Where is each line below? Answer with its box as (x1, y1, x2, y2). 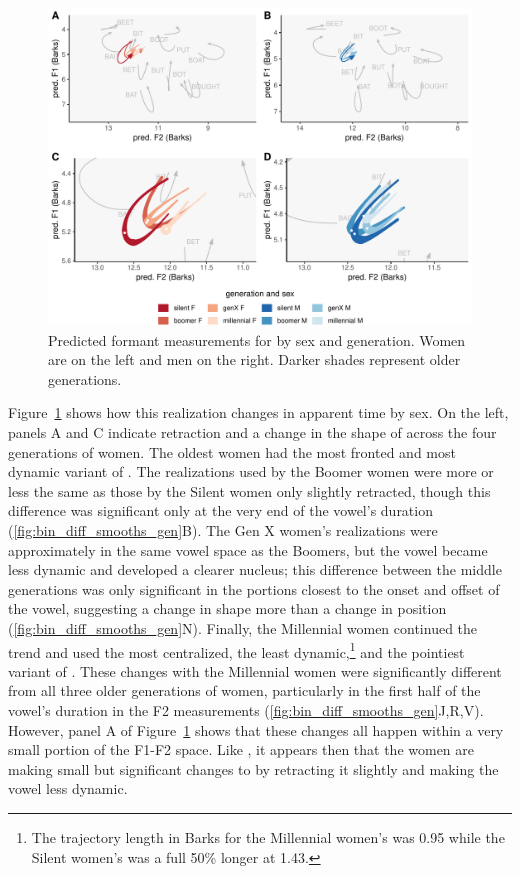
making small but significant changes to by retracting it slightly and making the (8, 758, 499, 779)
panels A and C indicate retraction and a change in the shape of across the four (8, 421, 497, 442)
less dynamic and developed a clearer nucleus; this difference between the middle (8, 559, 502, 580)
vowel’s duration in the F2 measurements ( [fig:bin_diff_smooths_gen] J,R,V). (8, 699, 484, 720)
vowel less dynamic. (8, 778, 128, 799)
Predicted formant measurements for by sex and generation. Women (48, 329, 466, 350)
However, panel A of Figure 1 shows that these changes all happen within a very (8, 719, 504, 740)
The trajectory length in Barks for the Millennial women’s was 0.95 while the (31, 826, 505, 847)
